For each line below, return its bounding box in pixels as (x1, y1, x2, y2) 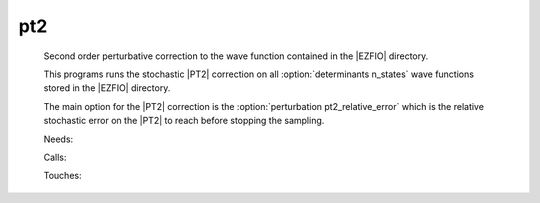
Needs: (43, 133, 74, 145)
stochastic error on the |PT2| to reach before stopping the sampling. (43, 115, 325, 127)
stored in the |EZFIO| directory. (43, 82, 171, 94)
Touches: (43, 170, 82, 182)
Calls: (43, 151, 67, 163)
